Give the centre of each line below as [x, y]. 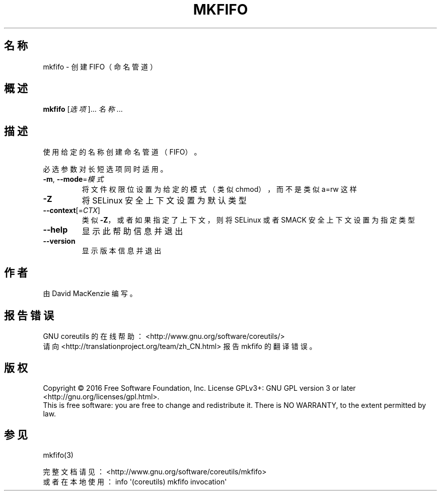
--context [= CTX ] [71, 210]
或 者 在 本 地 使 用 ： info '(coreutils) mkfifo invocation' [135, 481]
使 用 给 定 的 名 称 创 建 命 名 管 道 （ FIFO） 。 [122, 152]
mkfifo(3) [58, 455]
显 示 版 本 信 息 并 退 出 [122, 251]
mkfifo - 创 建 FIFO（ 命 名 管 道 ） [100, 66]
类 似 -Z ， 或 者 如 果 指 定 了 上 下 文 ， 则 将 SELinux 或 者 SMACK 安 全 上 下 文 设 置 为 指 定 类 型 [248, 220]
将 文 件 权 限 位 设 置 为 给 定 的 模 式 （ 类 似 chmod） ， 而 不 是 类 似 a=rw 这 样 [219, 189]
